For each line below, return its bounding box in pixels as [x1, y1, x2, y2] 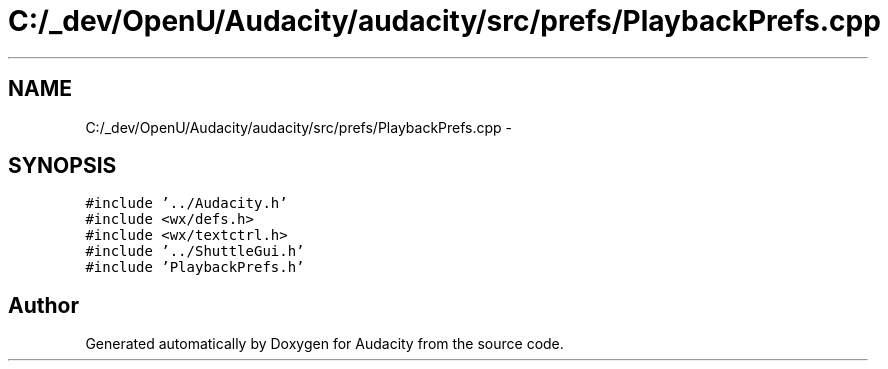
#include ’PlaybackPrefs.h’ [85, 259, 305, 276]
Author [8, 292, 79, 318]
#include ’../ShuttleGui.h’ [85, 243, 305, 260]
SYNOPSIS [8, 153, 117, 179]
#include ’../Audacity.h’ [85, 195, 288, 212]
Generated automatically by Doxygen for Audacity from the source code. [85, 335, 564, 353]
